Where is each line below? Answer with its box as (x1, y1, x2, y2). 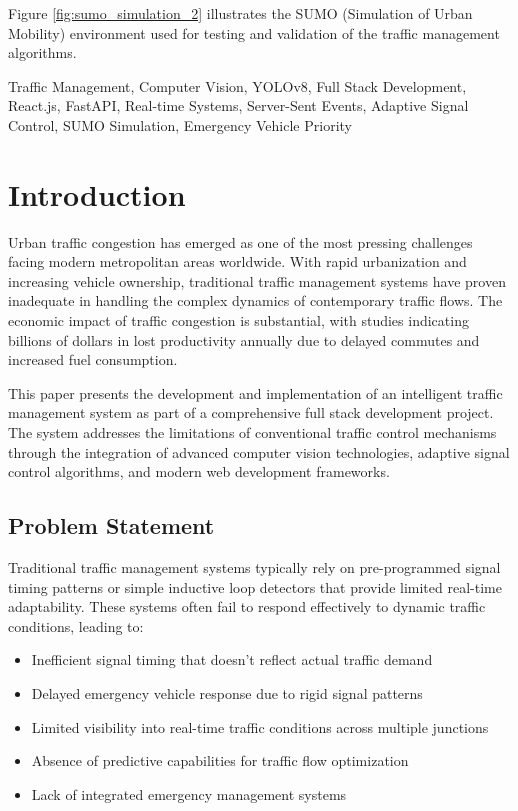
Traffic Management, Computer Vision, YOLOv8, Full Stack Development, (8, 75, 467, 96)
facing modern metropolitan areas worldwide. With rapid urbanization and (8, 251, 467, 272)
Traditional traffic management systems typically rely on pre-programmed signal (8, 557, 501, 578)
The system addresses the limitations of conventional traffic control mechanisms (8, 422, 497, 443)
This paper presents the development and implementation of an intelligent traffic (8, 382, 503, 403)
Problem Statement (8, 510, 215, 541)
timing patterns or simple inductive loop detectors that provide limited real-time (8, 576, 502, 597)
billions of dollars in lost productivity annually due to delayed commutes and (8, 329, 480, 350)
